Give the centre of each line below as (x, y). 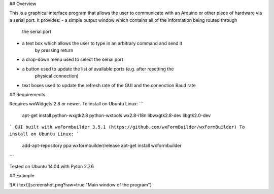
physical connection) (57, 76)
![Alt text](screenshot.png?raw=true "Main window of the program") (81, 185)
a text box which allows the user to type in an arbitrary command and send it (102, 43)
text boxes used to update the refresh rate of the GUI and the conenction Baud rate (109, 85)
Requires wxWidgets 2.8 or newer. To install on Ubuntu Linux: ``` (77, 104)
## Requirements (27, 94)
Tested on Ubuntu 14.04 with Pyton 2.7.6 (52, 166)
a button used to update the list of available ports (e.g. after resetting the (98, 69)
